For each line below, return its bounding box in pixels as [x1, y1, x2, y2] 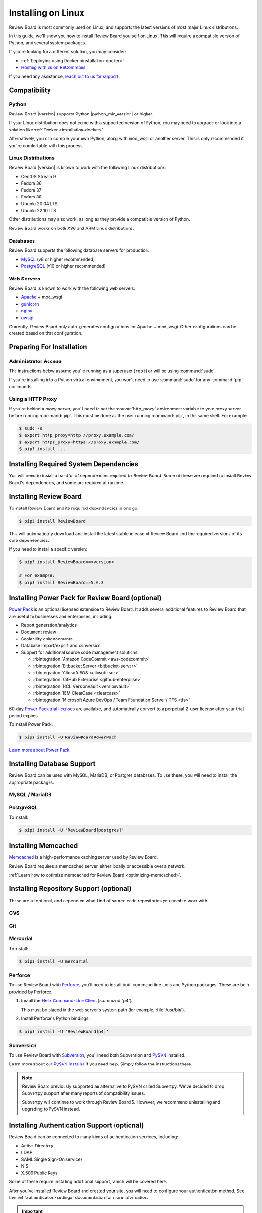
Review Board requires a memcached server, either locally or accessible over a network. [9, 863, 186, 869]
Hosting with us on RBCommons [21, 65, 86, 70]
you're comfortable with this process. [9, 142, 84, 148]
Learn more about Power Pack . [9, 747, 71, 753]
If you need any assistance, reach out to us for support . [9, 73, 120, 79]
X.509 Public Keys [21, 1170, 58, 1176]
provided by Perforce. [9, 989, 53, 995]
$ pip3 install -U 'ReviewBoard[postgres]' [19, 827, 125, 833]
